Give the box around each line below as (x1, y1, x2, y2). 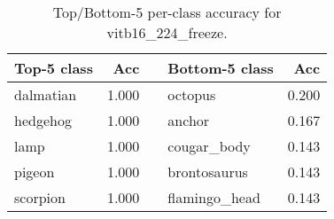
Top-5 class (14, 58, 93, 78)
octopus (167, 84, 216, 105)
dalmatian (14, 84, 77, 105)
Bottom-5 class (167, 58, 274, 78)
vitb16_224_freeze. (106, 22, 228, 43)
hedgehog (14, 110, 72, 130)
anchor (167, 110, 210, 130)
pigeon (14, 161, 55, 182)
